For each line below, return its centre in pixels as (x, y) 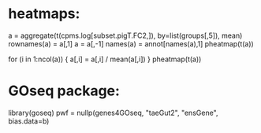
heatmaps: (44, 14)
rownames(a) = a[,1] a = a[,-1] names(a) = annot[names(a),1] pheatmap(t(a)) (131, 43)
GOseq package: (64, 91)
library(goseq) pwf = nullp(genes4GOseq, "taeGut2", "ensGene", (113, 113)
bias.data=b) (29, 121)
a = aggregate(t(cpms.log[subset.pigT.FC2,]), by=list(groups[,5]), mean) (125, 35)
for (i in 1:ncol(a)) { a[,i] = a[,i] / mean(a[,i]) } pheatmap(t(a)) (105, 59)
